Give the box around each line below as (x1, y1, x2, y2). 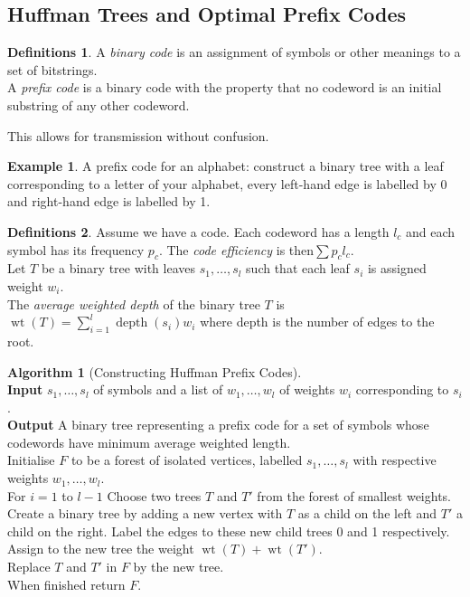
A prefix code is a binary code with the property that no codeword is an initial (7, 78, 442, 97)
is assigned (367, 259, 427, 278)
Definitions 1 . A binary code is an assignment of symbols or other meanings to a (7, 43, 461, 62)
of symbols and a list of (93, 380, 223, 399)
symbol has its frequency (7, 240, 145, 259)
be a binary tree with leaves (41, 259, 196, 278)
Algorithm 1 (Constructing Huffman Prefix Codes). (7, 362, 302, 381)
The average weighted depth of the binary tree (7, 294, 260, 313)
